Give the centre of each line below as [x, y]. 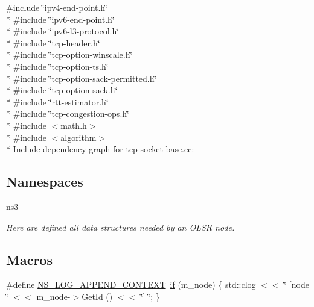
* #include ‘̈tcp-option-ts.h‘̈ [57, 66]
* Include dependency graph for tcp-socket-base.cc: [100, 149]
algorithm [78, 137]
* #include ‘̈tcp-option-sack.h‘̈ [62, 90]
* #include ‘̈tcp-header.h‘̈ [53, 42]
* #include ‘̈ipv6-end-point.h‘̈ [60, 19]
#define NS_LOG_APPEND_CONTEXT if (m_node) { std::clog [131, 284]
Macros [29, 259]
